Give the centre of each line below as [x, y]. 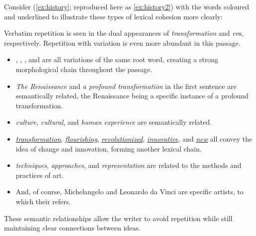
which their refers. [43, 201]
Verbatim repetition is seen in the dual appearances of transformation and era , [124, 33]
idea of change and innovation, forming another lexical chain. [109, 148]
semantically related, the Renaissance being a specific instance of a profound [132, 96]
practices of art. [40, 175]
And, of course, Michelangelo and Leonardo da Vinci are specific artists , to [129, 192]
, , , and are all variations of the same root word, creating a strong [117, 59]
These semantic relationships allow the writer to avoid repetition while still [118, 218]
